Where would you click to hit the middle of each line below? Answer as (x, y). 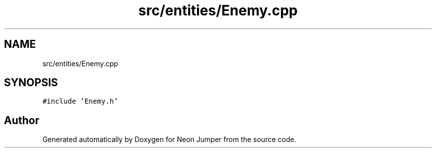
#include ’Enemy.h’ (80, 101)
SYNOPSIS (31, 83)
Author (22, 120)
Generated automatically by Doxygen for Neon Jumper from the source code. (169, 140)
